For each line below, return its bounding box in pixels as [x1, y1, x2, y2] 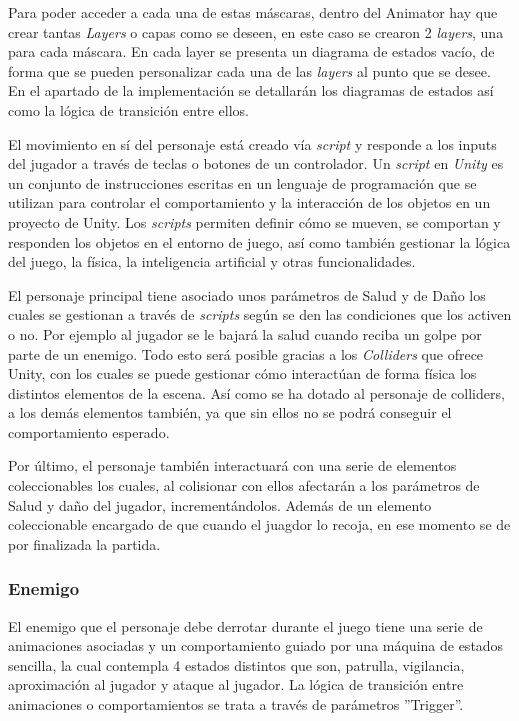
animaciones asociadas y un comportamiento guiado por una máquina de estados [8, 635, 504, 656]
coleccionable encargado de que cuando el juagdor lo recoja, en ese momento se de [8, 514, 511, 535]
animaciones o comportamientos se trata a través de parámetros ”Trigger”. [8, 694, 464, 715]
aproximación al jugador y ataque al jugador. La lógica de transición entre [8, 674, 464, 695]
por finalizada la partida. [8, 533, 161, 554]
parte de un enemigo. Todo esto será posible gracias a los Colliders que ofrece [8, 343, 484, 364]
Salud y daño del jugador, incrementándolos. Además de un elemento [8, 494, 432, 515]
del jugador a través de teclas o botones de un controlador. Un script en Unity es [8, 153, 504, 174]
